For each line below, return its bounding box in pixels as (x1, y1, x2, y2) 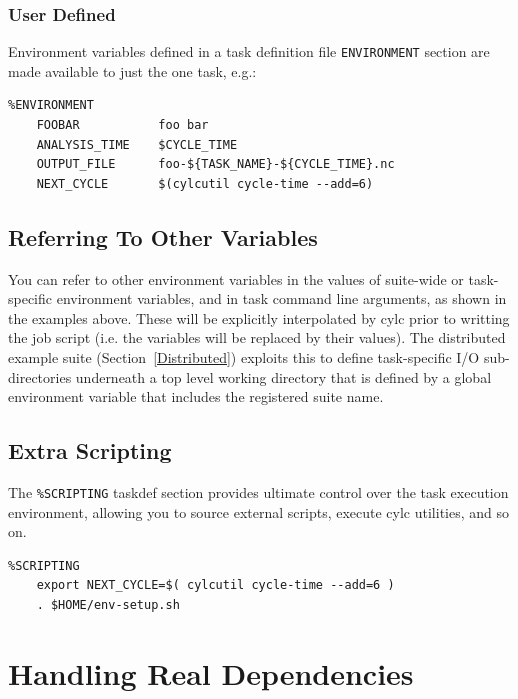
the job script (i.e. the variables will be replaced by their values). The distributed (8, 327, 506, 348)
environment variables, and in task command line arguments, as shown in (56, 288, 507, 309)
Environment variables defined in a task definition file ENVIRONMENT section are (8, 41, 490, 62)
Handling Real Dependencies (8, 652, 414, 693)
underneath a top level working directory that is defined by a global (75, 366, 492, 387)
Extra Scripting (8, 435, 172, 466)
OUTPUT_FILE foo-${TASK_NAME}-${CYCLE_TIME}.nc (36, 157, 395, 172)
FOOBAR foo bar (36, 118, 209, 133)
